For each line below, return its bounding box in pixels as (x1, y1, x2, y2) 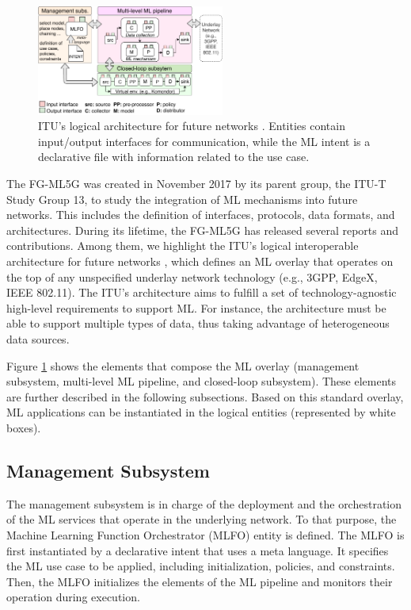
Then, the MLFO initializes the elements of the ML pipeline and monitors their (6, 573, 393, 589)
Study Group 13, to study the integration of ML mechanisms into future (6, 190, 358, 207)
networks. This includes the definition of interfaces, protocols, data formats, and (6, 206, 395, 223)
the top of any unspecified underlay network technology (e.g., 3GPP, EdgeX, (6, 268, 378, 285)
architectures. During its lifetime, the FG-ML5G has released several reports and (6, 221, 398, 238)
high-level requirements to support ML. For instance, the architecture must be (6, 299, 386, 316)
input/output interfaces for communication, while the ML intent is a (38, 132, 371, 149)
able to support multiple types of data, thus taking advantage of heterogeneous (6, 315, 390, 332)
